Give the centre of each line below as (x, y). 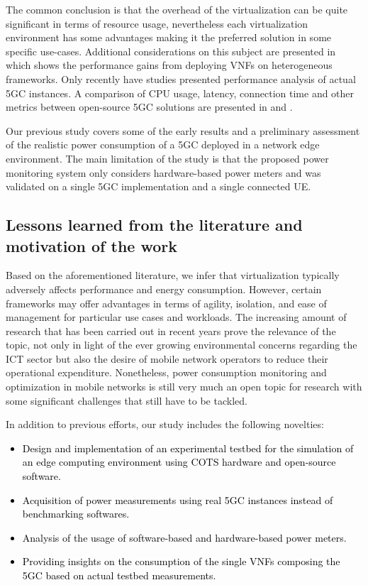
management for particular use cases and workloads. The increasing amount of (176, 317)
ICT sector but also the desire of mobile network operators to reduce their (167, 358)
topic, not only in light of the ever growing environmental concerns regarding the (182, 345)
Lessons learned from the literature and (154, 225)
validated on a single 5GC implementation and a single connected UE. (158, 186)
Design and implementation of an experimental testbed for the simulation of (188, 448)
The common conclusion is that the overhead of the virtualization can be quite (177, 9)
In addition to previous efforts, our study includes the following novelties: (165, 424)
